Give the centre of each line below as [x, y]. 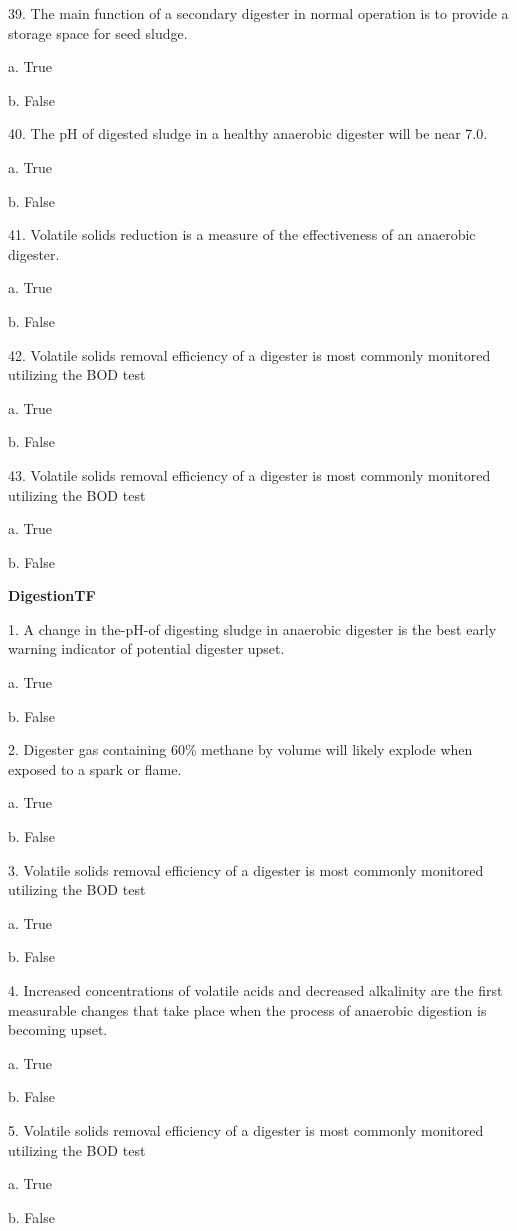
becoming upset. [58, 1029]
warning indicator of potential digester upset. [146, 648]
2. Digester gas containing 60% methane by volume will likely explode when [240, 749]
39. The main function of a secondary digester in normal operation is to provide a [258, 13]
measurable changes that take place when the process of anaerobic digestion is [247, 1009]
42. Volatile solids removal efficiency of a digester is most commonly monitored [249, 354]
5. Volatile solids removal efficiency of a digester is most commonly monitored [246, 1129]
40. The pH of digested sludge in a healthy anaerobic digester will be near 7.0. [248, 133]
